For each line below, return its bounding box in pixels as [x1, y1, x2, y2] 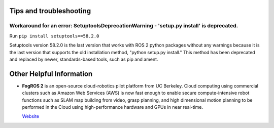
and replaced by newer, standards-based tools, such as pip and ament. [9, 56, 158, 62]
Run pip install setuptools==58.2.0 [9, 33, 99, 39]
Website [22, 113, 40, 119]
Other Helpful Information [9, 69, 93, 78]
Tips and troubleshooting [9, 7, 91, 15]
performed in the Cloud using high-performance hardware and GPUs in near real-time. [22, 104, 203, 110]
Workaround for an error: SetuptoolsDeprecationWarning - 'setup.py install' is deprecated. [9, 22, 238, 29]
